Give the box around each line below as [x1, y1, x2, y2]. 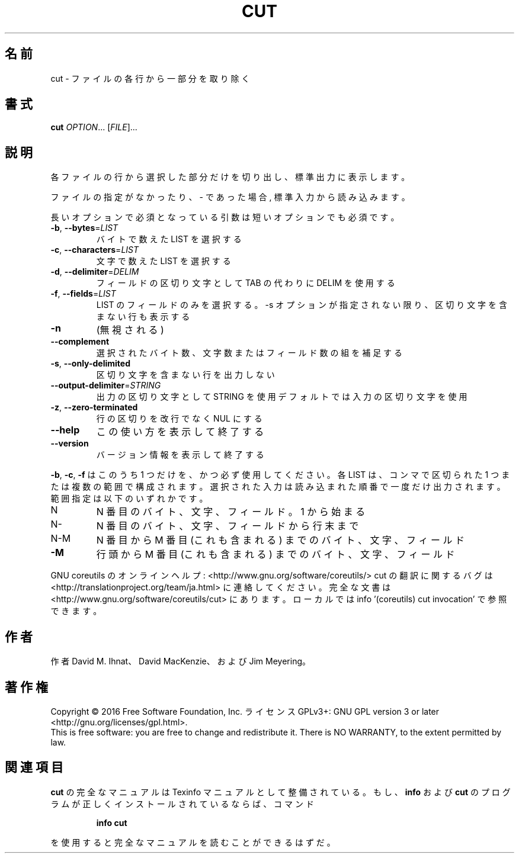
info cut [96, 817, 127, 828]
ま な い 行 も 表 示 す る [96, 311, 190, 322]
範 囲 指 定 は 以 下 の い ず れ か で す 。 [50, 493, 208, 504]
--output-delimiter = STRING [50, 380, 161, 391]
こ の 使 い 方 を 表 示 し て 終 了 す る [96, 426, 264, 438]
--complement [50, 336, 110, 347]
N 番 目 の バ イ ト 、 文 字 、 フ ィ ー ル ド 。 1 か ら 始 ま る [96, 506, 366, 518]
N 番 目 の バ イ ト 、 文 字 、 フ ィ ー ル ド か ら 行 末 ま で [96, 520, 359, 532]
